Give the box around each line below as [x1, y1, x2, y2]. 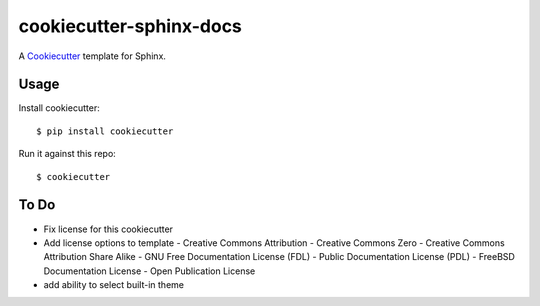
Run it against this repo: [18, 148, 117, 160]
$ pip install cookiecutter [36, 125, 174, 137]
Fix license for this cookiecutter [43, 223, 174, 235]
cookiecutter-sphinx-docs [18, 15, 242, 37]
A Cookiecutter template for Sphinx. [18, 50, 167, 62]
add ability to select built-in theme [43, 279, 185, 291]
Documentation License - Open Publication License [43, 265, 256, 277]
